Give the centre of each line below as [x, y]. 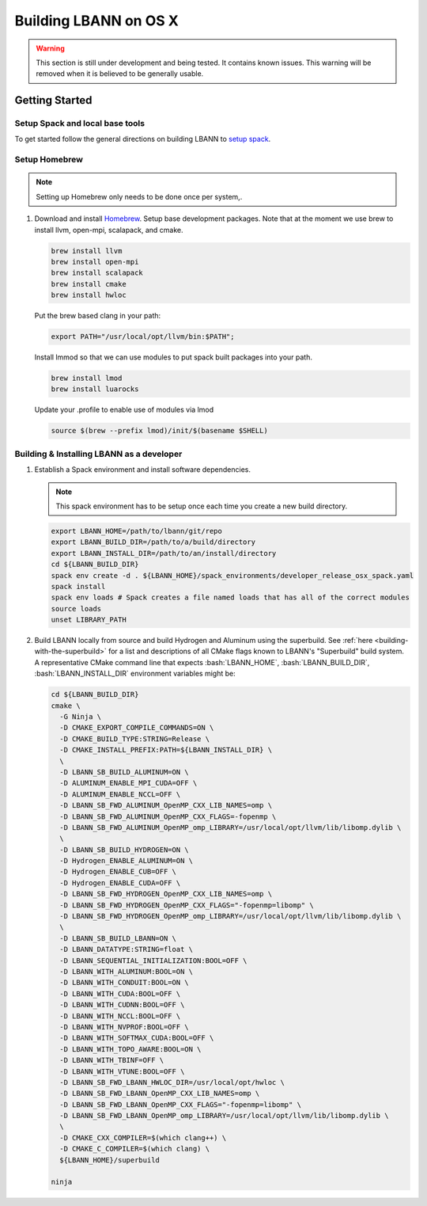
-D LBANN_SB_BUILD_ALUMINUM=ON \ [124, 772]
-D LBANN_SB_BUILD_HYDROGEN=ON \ [124, 850]
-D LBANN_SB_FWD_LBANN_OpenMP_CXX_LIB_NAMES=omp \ [160, 1094]
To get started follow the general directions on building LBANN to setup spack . [143, 139]
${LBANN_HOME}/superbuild [110, 1160]
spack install [78, 586]
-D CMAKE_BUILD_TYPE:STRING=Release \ [134, 739]
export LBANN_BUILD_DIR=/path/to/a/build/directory [153, 542]
